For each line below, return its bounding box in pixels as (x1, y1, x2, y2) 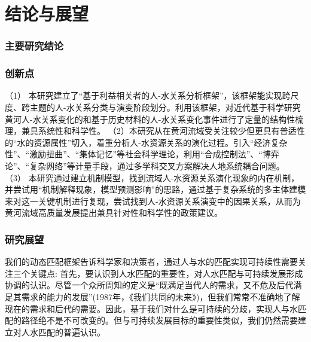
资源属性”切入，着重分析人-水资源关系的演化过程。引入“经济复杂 (33, 136, 288, 148)
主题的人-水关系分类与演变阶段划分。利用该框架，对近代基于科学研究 (29, 101, 301, 114)
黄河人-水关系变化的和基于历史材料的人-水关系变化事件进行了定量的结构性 (5, 112, 295, 125)
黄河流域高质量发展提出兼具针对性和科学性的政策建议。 (5, 206, 222, 219)
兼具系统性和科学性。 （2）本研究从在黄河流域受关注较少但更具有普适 (21, 124, 297, 137)
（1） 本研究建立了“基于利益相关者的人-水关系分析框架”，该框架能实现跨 (5, 89, 291, 102)
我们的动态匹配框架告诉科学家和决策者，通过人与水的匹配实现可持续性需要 (5, 255, 298, 268)
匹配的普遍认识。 (38, 325, 105, 338)
